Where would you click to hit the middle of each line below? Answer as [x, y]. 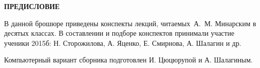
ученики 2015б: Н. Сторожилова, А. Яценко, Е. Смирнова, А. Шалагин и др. [123, 43]
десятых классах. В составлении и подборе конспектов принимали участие [119, 33]
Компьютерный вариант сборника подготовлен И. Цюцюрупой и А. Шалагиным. [128, 60]
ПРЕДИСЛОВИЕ [32, 6]
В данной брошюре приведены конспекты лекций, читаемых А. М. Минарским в [130, 23]
